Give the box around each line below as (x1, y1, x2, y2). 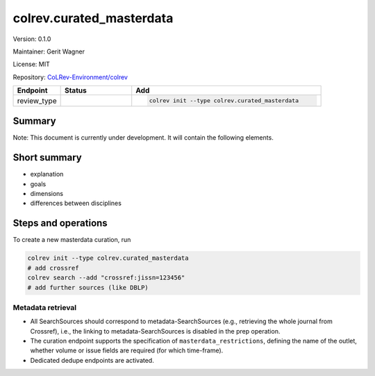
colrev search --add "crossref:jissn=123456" (27, 274, 185, 281)
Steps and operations (12, 218, 108, 229)
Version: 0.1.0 (12, 35, 51, 43)
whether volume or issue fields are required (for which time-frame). (30, 346, 224, 354)
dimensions (30, 190, 64, 198)
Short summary (12, 152, 83, 163)
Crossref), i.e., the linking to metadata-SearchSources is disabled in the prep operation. (30, 327, 281, 335)
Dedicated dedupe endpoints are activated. (30, 356, 154, 364)
